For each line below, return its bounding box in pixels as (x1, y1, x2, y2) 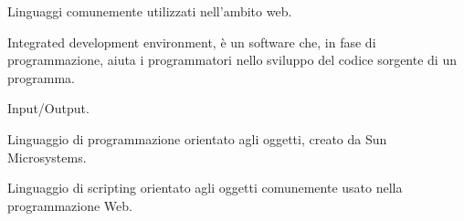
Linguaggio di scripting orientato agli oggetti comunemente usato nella (7, 178, 403, 197)
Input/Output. (7, 99, 90, 118)
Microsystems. (7, 147, 87, 166)
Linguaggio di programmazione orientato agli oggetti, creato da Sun (7, 129, 387, 148)
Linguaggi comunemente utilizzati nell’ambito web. (7, 2, 292, 20)
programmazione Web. (7, 195, 132, 215)
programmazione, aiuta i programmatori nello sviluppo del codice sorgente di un (7, 50, 457, 69)
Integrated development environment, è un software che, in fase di (7, 32, 376, 51)
